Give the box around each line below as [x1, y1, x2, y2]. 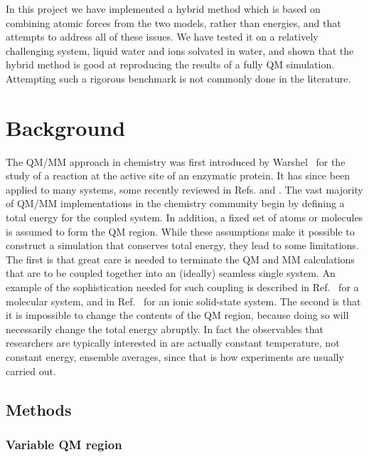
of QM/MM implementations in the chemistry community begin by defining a [6, 196, 345, 211]
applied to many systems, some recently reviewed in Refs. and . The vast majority [6, 182, 363, 196]
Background [6, 112, 126, 142]
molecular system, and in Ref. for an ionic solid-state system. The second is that [6, 293, 361, 308]
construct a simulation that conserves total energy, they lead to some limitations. [6, 238, 359, 253]
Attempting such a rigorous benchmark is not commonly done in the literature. [6, 70, 351, 85]
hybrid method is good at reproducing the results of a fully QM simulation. [6, 57, 335, 72]
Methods [6, 398, 72, 420]
